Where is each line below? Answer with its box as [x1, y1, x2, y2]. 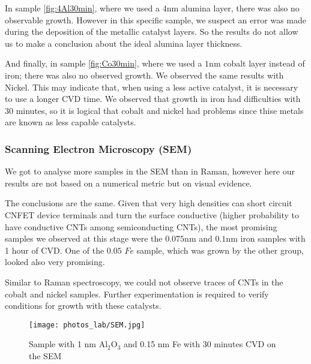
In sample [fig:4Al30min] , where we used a [5, 2, 160, 14]
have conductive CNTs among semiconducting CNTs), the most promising [5, 220, 277, 233]
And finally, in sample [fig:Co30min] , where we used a [5, 57, 202, 70]
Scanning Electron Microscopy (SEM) [5, 141, 192, 156]
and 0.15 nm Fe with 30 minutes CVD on [124, 338, 276, 350]
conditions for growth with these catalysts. [5, 299, 162, 312]
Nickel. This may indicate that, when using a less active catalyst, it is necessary [5, 80, 298, 93]
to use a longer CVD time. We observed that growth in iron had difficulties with [5, 92, 301, 105]
